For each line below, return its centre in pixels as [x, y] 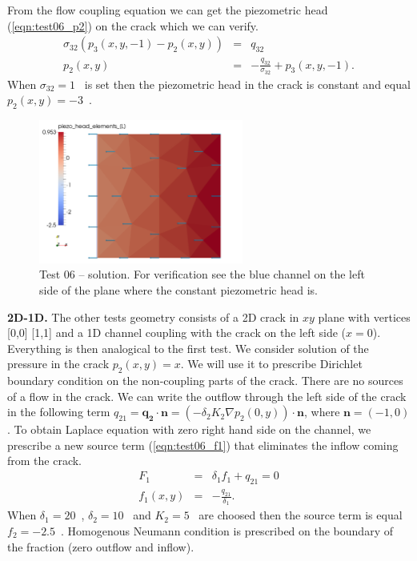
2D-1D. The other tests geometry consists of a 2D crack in [153, 317]
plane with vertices [364, 317]
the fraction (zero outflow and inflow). [101, 546]
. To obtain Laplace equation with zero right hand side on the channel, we [189, 429]
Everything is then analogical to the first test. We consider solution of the [188, 348]
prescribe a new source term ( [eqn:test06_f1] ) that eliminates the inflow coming [203, 445]
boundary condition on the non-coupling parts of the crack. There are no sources [205, 381]
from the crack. [45, 461]
